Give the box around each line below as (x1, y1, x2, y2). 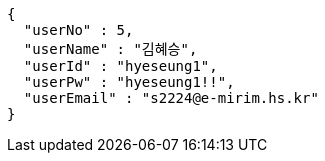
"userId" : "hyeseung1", (23, 58, 218, 74)
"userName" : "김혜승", (23, 41, 198, 57)
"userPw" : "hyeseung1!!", (23, 74, 235, 90)
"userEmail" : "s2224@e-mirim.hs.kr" (23, 90, 319, 106)
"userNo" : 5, (23, 22, 134, 38)
